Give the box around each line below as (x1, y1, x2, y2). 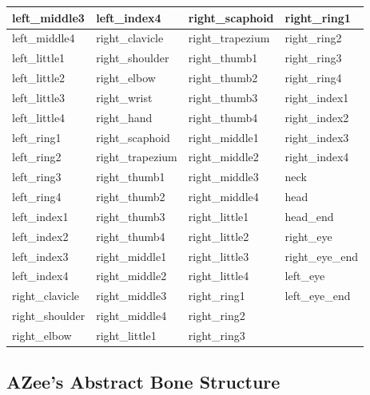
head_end (284, 207, 334, 224)
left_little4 (12, 109, 66, 125)
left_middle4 (12, 30, 75, 46)
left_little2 (12, 69, 66, 86)
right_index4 (284, 148, 349, 165)
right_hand (96, 109, 153, 125)
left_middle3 (12, 9, 85, 26)
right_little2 (188, 227, 249, 244)
